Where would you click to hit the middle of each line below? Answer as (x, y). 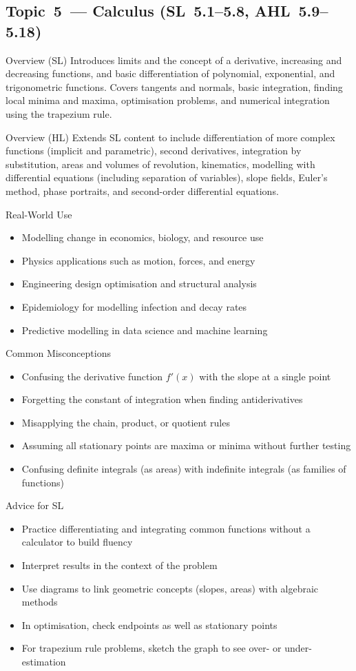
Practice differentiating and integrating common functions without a (166, 528)
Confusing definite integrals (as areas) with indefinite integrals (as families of (184, 469)
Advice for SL (35, 505)
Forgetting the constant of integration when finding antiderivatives (162, 399)
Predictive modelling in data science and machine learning (145, 330)
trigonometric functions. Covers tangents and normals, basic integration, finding (174, 86)
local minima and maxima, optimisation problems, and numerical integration (168, 100)
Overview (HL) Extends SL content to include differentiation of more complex (170, 137)
